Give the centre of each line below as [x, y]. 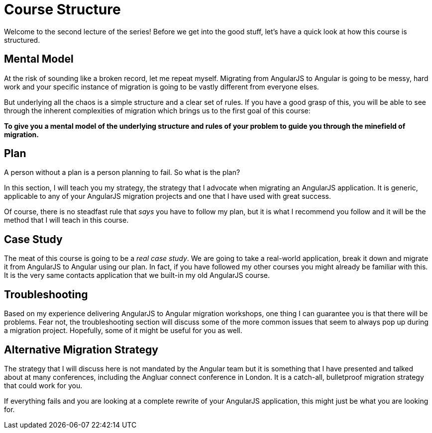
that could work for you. [43, 385]
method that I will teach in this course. [66, 220]
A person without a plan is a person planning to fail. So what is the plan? [122, 173]
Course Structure [62, 9]
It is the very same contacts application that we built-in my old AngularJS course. [137, 275]
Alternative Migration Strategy [81, 349]
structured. [22, 40]
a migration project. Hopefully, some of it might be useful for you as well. [123, 331]
